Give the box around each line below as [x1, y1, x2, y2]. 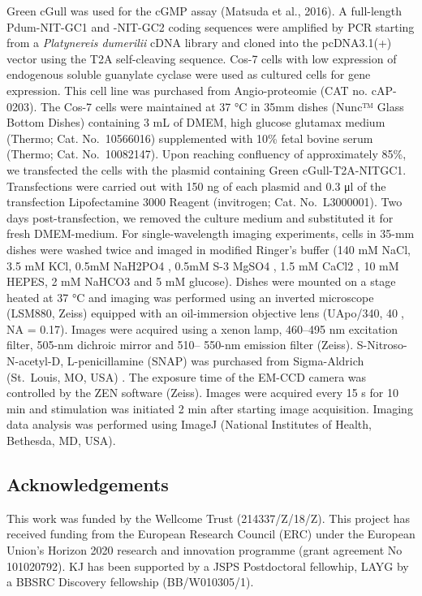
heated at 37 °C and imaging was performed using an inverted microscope [6, 288, 374, 305]
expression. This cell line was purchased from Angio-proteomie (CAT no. [6, 81, 368, 98]
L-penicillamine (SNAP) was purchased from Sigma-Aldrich [67, 352, 364, 369]
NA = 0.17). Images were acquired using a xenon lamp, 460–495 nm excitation [6, 320, 398, 337]
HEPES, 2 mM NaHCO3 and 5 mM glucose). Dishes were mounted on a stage [6, 273, 396, 290]
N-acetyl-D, [6, 352, 64, 369]
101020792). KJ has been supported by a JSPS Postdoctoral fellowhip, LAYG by [6, 557, 409, 574]
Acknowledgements [6, 472, 169, 497]
